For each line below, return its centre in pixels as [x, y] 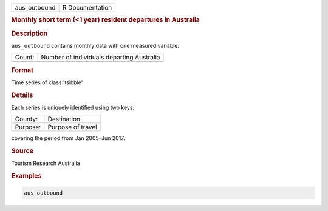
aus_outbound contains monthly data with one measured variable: [95, 45]
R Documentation [87, 8]
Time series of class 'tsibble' [47, 82]
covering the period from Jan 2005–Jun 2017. [68, 138]
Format [22, 70]
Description [29, 33]
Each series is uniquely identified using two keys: [73, 108]
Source [22, 151]
